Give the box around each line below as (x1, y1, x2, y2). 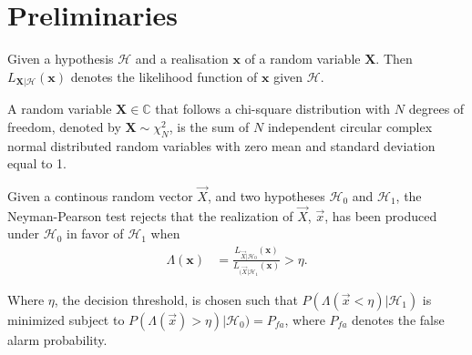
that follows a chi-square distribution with (155, 99, 391, 118)
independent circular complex (267, 117, 433, 136)
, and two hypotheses (207, 186, 325, 205)
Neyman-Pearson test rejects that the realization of (7, 206, 293, 225)
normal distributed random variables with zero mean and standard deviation (7, 136, 436, 155)
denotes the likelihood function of (70, 66, 258, 86)
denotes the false (352, 309, 445, 329)
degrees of (408, 99, 465, 118)
